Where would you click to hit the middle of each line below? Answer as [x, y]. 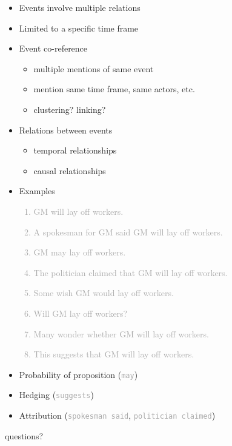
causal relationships [70, 170]
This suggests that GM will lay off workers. [114, 354]
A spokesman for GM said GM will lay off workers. [128, 231]
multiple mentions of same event [94, 68]
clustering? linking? [70, 109]
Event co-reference [53, 48]
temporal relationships [75, 150]
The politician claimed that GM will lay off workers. [131, 272]
